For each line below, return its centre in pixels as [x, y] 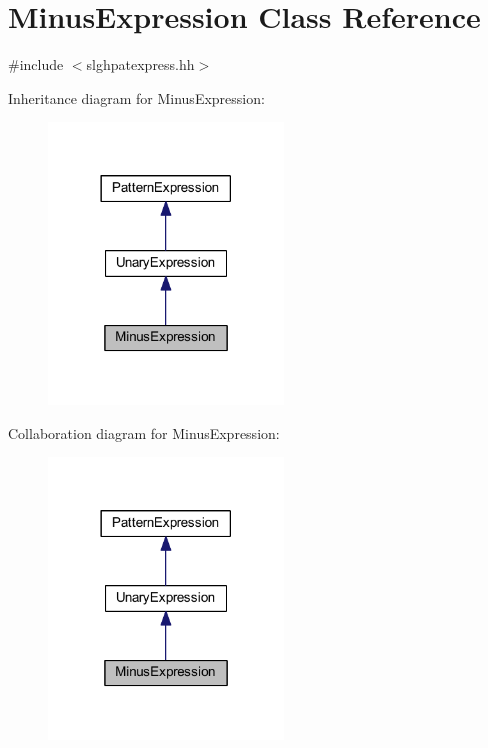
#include [36, 64]
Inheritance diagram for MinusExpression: [136, 97]
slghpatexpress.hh [140, 64]
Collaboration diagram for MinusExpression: [144, 432]
